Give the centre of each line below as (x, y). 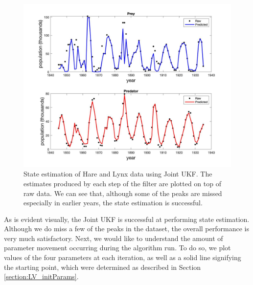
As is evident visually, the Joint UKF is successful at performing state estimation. (127, 219)
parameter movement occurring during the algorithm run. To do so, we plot (117, 248)
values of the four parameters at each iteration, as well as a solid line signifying (123, 257)
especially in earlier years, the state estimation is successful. (113, 203)
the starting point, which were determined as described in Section (103, 267)
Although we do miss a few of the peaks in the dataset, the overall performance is (126, 229)
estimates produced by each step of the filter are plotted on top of (122, 183)
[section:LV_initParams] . (41, 276)
